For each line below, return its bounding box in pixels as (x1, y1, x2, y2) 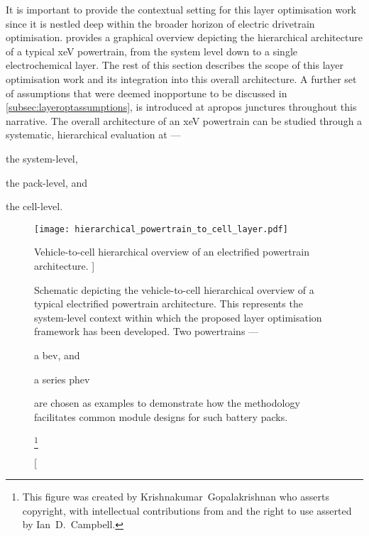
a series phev (34, 371, 90, 386)
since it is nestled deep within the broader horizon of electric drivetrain (6, 16, 315, 31)
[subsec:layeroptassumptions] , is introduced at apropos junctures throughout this (6, 99, 357, 114)
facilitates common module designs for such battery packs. (34, 409, 288, 424)
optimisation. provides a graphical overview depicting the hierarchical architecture (6, 30, 363, 45)
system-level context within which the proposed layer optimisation (34, 310, 322, 324)
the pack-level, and (6, 175, 88, 190)
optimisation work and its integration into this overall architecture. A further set (6, 71, 357, 86)
